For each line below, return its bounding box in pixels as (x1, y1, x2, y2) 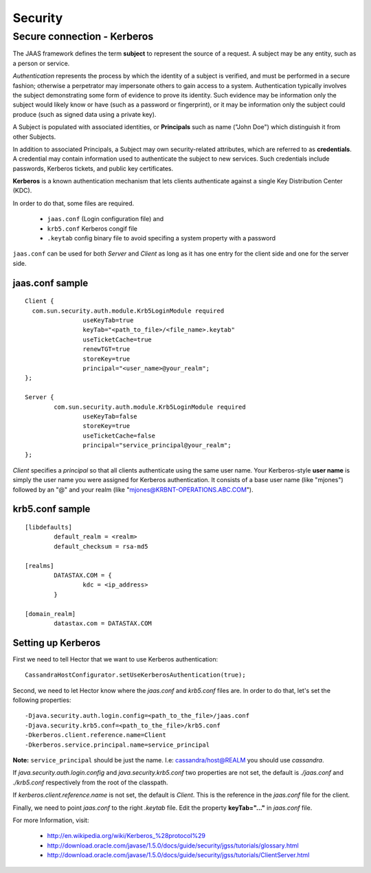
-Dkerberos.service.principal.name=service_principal (25, 740, 210, 749)
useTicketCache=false (82, 431, 156, 440)
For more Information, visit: (12, 816, 89, 824)
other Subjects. (12, 133, 56, 141)
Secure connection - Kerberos (12, 30, 154, 43)
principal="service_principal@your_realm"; (82, 442, 232, 449)
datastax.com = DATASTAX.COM (54, 619, 153, 627)
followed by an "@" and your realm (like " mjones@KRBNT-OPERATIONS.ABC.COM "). (12, 485, 254, 494)
